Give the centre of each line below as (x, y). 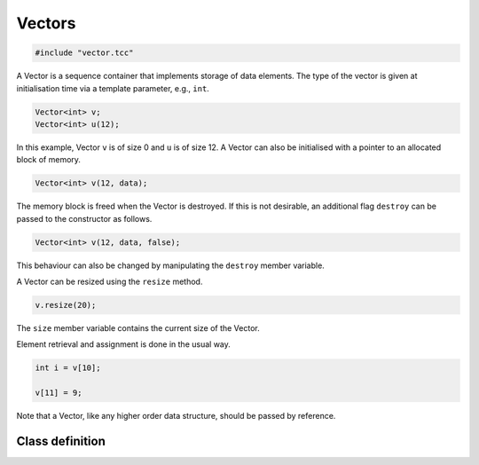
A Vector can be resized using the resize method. (110, 281)
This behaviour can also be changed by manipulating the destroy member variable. (171, 265)
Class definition (61, 441)
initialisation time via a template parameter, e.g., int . (113, 88)
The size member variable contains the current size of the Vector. (138, 327)
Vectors (46, 23)
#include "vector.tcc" (84, 53)
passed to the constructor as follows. (84, 218)
